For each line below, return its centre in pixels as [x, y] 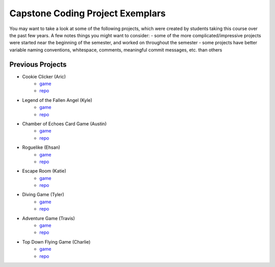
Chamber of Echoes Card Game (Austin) [64, 124]
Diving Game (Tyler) [43, 195]
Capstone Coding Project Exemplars [88, 13]
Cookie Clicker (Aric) [44, 76]
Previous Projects [38, 64]
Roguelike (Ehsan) [41, 147]
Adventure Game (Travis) [49, 218]
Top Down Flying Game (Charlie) [57, 242]
